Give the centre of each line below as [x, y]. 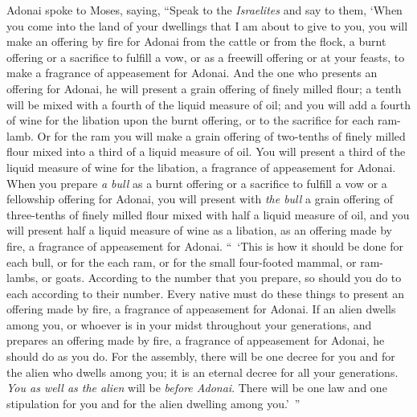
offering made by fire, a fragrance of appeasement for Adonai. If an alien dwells [201, 309]
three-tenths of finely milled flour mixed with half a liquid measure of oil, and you [208, 214]
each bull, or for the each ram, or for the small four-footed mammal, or [182, 262]
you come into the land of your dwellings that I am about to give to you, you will [207, 25]
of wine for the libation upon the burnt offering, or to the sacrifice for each [190, 120]
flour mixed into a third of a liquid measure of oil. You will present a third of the [206, 151]
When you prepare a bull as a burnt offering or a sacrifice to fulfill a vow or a [197, 183]
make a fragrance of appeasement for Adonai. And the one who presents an [192, 73]
